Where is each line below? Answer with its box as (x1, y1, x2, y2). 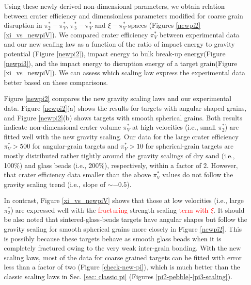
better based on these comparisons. (4, 77, 108, 87)
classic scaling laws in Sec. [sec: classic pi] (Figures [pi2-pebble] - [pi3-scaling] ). (4, 271, 233, 282)
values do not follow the (162, 169, 233, 180)
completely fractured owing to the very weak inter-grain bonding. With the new (4, 243, 241, 253)
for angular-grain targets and (32, 141, 119, 151)
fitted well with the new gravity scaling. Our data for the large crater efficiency (4, 131, 239, 141)
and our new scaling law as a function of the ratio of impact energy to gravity (4, 39, 235, 49)
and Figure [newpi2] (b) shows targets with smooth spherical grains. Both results (4, 112, 243, 122)
